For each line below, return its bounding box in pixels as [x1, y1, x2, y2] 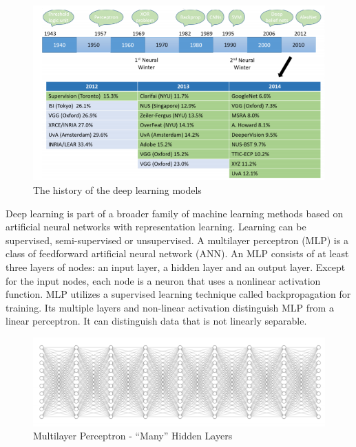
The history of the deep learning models [33, 182, 202, 197]
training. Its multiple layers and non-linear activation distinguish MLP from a [6, 300, 334, 314]
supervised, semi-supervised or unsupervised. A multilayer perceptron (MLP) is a [6, 232, 348, 247]
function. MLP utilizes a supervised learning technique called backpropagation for [6, 287, 351, 301]
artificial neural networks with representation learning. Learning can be [6, 219, 306, 234]
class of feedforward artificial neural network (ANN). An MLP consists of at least [6, 246, 349, 261]
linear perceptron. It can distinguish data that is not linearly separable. [6, 314, 307, 328]
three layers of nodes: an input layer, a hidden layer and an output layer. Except [6, 259, 346, 274]
